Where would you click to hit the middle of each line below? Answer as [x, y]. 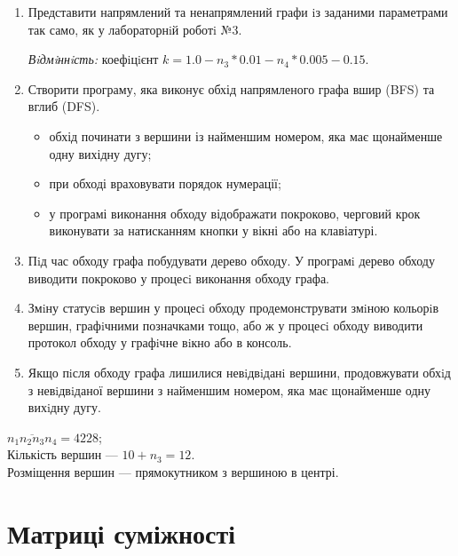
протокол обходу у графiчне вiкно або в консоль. [160, 342]
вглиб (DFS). [64, 106]
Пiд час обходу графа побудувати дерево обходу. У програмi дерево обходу [231, 260]
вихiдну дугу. [64, 407]
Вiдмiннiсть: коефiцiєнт [93, 59]
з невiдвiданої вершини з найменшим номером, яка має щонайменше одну [229, 389]
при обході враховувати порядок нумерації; [165, 183]
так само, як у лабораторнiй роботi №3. [135, 29]
